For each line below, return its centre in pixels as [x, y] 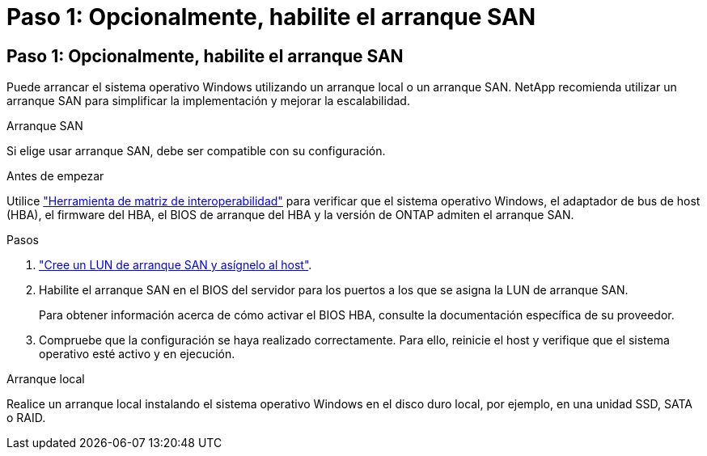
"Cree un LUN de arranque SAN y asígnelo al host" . [176, 265]
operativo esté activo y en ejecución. [137, 354]
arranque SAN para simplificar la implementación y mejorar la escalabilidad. [208, 101]
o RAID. [26, 418]
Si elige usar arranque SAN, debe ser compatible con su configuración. [196, 151]
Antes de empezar [55, 176]
